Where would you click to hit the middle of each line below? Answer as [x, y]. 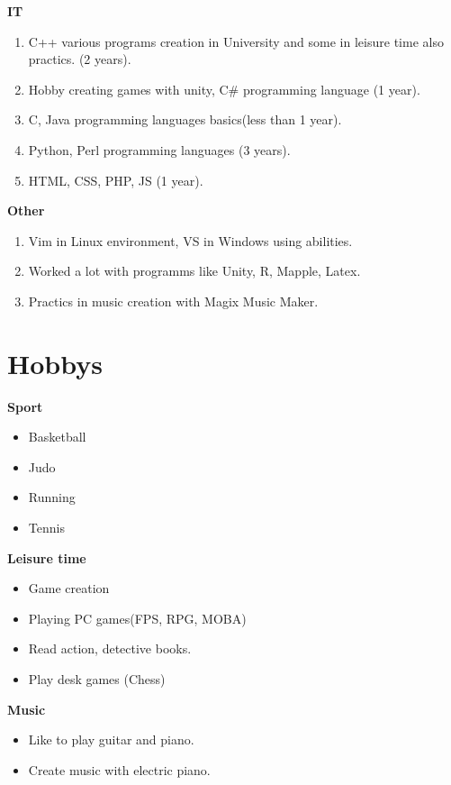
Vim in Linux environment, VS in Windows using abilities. [190, 240]
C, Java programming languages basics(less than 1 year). [185, 119]
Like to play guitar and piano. [111, 739]
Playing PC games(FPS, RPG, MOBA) [137, 618]
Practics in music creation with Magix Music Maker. [173, 301]
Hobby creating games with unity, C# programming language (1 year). [224, 89]
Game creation [69, 588]
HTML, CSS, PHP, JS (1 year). [116, 180]
